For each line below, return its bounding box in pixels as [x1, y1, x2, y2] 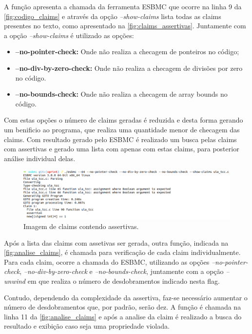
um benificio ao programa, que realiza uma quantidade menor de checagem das [4, 124, 240, 134]
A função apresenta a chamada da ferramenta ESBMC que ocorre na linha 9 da [4, 1, 242, 11]
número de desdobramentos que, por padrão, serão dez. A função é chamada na [4, 302, 241, 312]
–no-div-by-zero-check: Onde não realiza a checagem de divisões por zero [15, 63, 243, 73]
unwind [4, 275, 26, 286]
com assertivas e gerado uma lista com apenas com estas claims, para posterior [4, 144, 239, 154]
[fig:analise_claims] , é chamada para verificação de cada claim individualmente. [4, 247, 241, 257]
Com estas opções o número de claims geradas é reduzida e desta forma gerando [4, 115, 243, 125]
